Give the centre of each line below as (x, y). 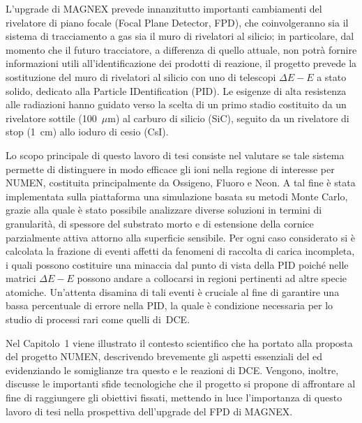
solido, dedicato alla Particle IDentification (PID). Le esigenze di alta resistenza (176, 90)
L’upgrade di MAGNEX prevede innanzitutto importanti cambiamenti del (164, 8)
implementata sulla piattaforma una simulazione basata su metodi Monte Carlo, (177, 196)
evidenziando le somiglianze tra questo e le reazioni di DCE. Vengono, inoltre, (172, 370)
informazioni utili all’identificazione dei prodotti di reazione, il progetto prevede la (181, 63)
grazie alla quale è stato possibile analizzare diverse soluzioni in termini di (164, 210)
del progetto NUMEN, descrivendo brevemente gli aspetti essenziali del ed (164, 356)
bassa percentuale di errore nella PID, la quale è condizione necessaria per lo (169, 305)
